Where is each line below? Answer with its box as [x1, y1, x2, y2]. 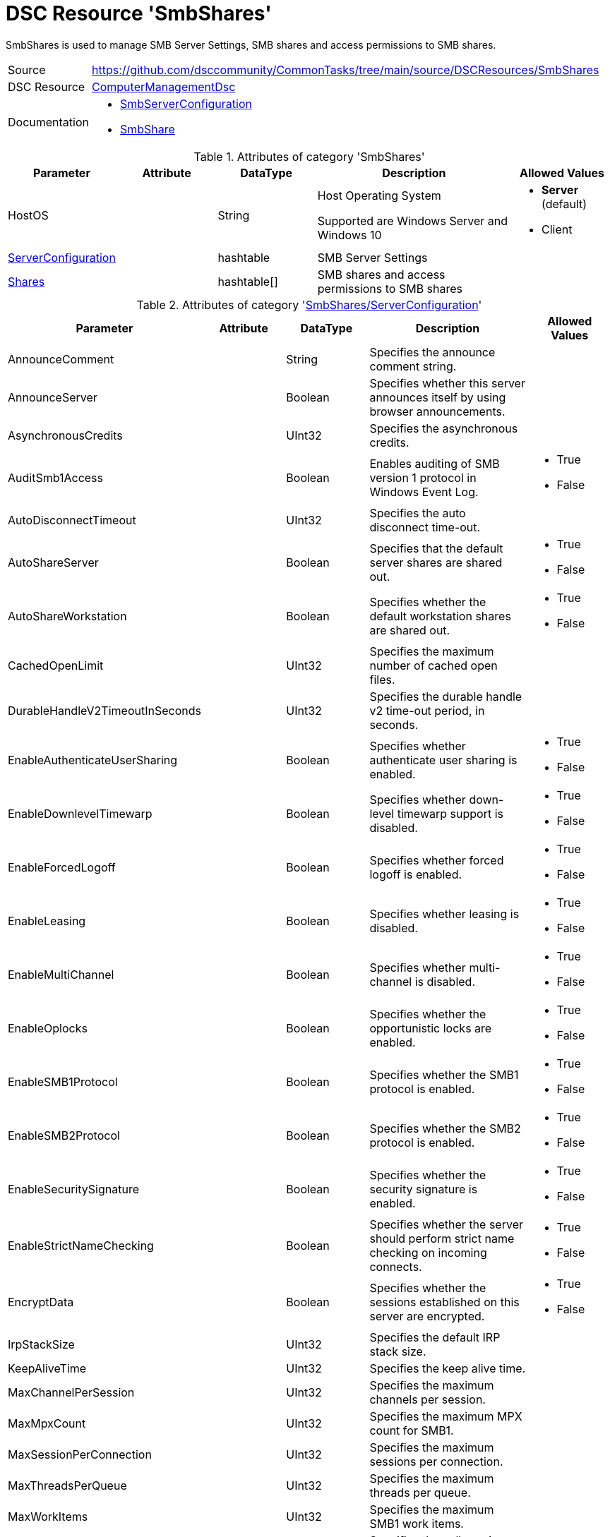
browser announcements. [369, 404, 506, 418]
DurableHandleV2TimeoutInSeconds [8, 703, 201, 718]
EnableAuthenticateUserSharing [8, 752, 178, 767]
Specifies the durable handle [369, 689, 522, 704]
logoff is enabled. [369, 867, 462, 881]
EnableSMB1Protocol [8, 1074, 118, 1089]
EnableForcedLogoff [8, 860, 116, 874]
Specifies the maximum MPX [369, 1409, 522, 1423]
